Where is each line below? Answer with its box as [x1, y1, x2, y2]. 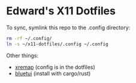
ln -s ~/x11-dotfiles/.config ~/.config [6, 41, 109, 47]
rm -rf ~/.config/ [6, 35, 52, 41]
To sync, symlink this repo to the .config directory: [6, 24, 131, 31]
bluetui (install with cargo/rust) [14, 70, 91, 77]
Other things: [6, 52, 39, 59]
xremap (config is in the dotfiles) [14, 63, 96, 70]
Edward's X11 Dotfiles [6, 4, 116, 18]
